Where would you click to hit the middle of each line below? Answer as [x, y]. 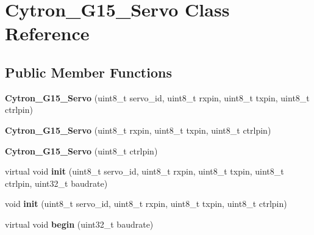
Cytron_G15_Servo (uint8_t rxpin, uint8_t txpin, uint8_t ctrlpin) [138, 130]
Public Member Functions [88, 72]
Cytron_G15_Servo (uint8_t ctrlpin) [81, 150]
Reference [47, 33]
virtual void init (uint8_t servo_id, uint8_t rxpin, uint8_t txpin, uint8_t [145, 171]
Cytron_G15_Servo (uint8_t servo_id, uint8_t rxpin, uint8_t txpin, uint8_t [157, 97]
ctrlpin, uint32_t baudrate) [56, 183]
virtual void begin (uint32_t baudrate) [79, 224]
